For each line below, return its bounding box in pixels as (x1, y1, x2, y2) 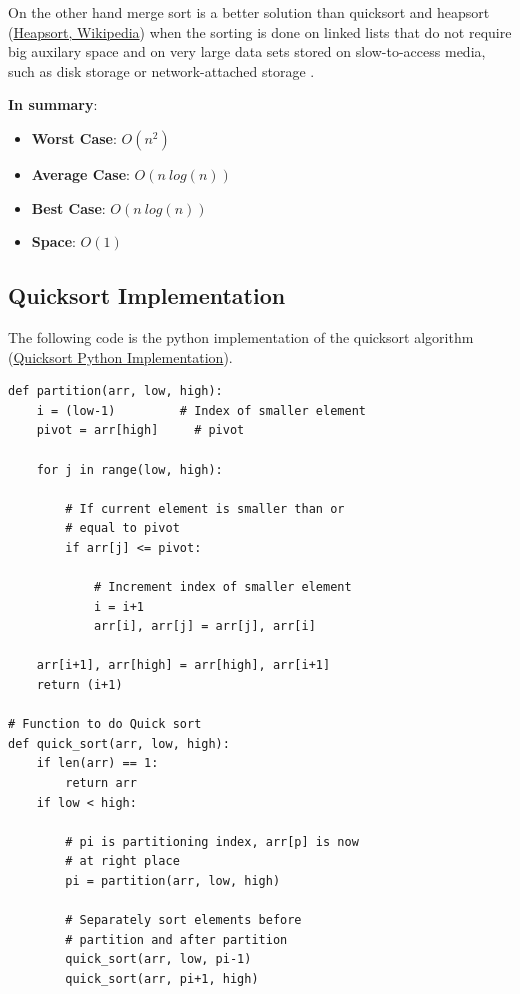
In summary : (8, 94, 98, 115)
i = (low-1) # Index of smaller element (36, 403, 366, 418)
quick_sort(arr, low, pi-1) (65, 952, 252, 967)
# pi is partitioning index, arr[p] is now (65, 834, 359, 849)
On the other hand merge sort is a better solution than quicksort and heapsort (8, 2, 490, 22)
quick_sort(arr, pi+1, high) (65, 971, 259, 986)
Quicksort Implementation (8, 280, 286, 311)
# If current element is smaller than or (65, 501, 345, 516)
